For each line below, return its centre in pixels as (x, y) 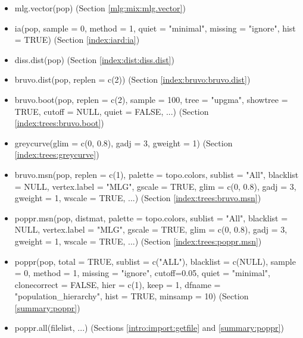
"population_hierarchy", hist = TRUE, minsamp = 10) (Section (132, 296)
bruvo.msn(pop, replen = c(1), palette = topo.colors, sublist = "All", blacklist (157, 174)
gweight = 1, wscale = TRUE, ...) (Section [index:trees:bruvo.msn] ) (138, 198)
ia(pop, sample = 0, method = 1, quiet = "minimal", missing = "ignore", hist (155, 28)
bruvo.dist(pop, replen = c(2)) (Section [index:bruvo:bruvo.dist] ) (132, 79)
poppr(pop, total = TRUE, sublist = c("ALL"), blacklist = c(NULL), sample (155, 261)
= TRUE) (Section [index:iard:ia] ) (77, 40)
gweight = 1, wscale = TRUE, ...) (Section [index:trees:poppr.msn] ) (138, 241)
